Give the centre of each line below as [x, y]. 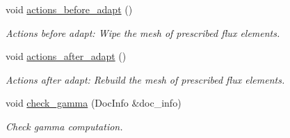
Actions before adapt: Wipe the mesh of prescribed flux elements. [143, 32]
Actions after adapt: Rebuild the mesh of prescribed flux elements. [145, 79]
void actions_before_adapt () [69, 9]
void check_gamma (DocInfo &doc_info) [94, 103]
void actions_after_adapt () [66, 56]
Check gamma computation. [64, 126]
